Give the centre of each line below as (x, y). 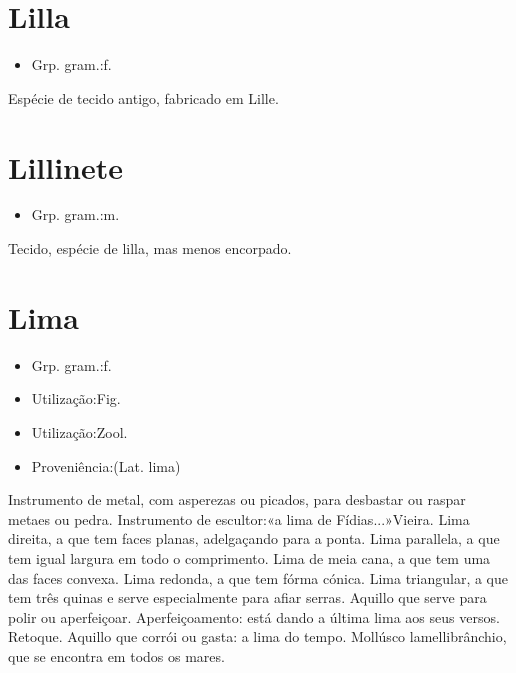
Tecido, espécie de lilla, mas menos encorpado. (150, 248)
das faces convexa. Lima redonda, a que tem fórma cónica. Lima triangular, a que (258, 577)
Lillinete (66, 166)
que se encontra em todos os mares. (116, 655)
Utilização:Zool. (79, 431)
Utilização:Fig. (76, 398)
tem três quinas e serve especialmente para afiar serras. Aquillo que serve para (247, 597)
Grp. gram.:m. (75, 214)
